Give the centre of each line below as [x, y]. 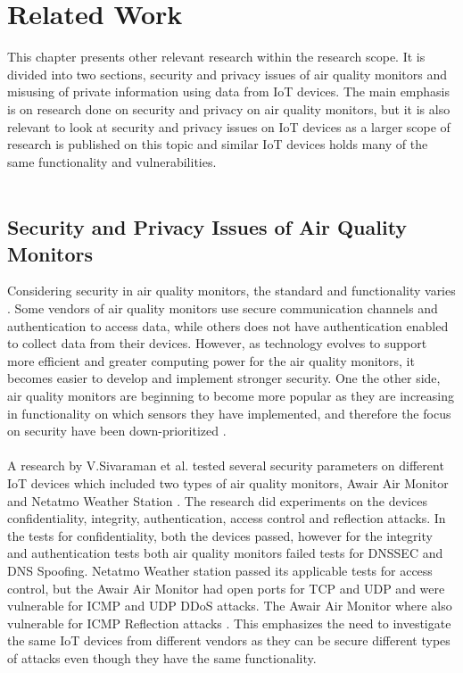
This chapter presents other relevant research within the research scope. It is [216, 57]
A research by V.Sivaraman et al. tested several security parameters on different [226, 465]
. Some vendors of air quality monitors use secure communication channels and [223, 308]
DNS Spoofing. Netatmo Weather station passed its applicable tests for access [220, 570]
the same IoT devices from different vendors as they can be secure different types [229, 640]
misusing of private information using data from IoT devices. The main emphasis [229, 91]
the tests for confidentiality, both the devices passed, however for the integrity [220, 535]
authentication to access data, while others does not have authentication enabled [228, 325]
